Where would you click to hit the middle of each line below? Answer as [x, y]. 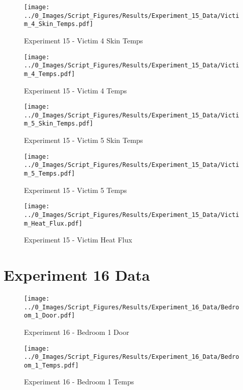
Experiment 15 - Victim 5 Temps [76, 190]
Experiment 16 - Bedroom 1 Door [77, 332]
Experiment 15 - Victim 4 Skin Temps [84, 40]
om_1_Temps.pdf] [51, 365]
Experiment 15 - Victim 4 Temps [76, 90]
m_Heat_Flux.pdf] [53, 223]
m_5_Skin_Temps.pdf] [59, 124]
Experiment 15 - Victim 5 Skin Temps [84, 140]
